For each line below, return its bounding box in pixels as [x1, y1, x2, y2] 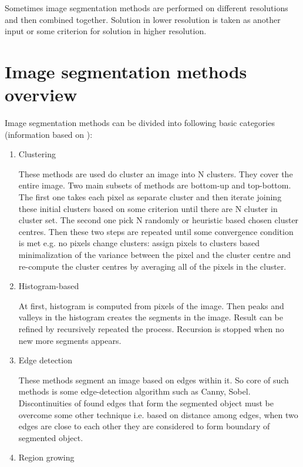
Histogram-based [18, 280, 79, 292]
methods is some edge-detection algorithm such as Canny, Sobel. [18, 385, 251, 398]
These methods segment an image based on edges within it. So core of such [18, 373, 289, 386]
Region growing [18, 451, 75, 463]
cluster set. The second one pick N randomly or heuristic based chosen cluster [18, 214, 299, 226]
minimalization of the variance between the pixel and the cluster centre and [18, 249, 291, 261]
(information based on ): [5, 128, 93, 140]
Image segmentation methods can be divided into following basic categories [5, 117, 275, 129]
